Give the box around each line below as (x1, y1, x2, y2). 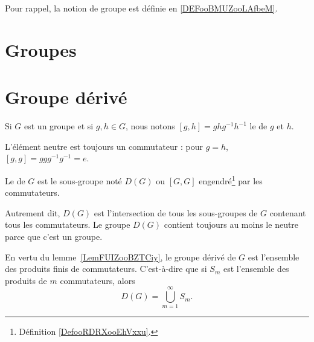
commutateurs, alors (60, 274, 135, 286)
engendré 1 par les (199, 172, 263, 187)
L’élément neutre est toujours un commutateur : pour (5, 140, 203, 152)
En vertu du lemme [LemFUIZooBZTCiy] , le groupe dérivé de (5, 250, 236, 263)
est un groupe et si (24, 120, 94, 132)
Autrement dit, (5, 206, 60, 219)
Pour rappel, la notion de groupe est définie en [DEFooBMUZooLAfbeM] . (5, 2, 278, 14)
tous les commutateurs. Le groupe (5, 218, 130, 231)
